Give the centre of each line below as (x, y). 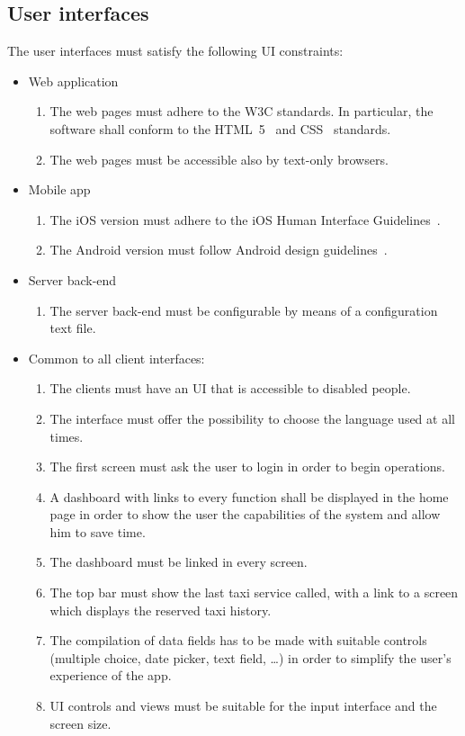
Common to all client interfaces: (116, 358)
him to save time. (98, 531)
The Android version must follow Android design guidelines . (219, 250)
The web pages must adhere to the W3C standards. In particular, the (241, 111)
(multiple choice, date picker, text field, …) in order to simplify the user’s (250, 657)
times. (67, 436)
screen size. (80, 723)
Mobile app (59, 189)
